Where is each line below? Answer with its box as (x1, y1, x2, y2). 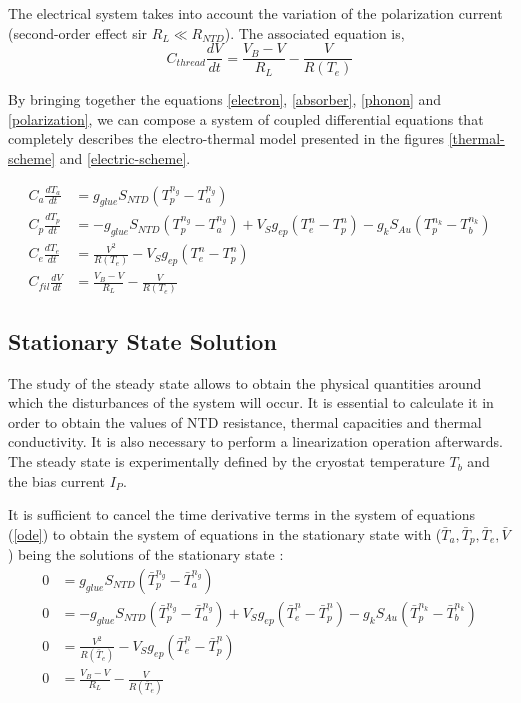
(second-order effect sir (8, 22, 148, 43)
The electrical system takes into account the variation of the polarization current (8, 3, 503, 23)
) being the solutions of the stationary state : (8, 544, 284, 565)
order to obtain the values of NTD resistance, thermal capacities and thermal (8, 411, 482, 432)
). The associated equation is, (224, 22, 405, 43)
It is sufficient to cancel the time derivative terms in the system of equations (8, 504, 476, 525)
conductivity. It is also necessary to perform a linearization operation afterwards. (8, 431, 503, 452)
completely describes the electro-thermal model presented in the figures (8, 128, 445, 149)
